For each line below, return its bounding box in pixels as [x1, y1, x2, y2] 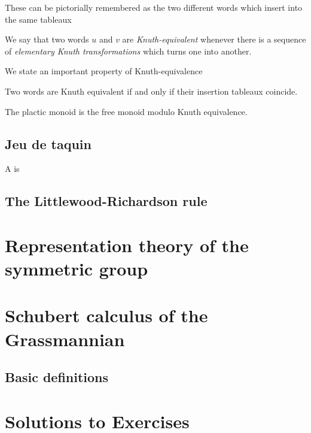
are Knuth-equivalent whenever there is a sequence [122, 33, 306, 46]
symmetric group [5, 256, 148, 281]
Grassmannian [5, 326, 125, 351]
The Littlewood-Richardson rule [5, 192, 208, 210]
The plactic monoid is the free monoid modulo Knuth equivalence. [5, 105, 248, 117]
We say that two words [5, 33, 89, 46]
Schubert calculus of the [5, 303, 208, 328]
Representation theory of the [5, 232, 249, 257]
